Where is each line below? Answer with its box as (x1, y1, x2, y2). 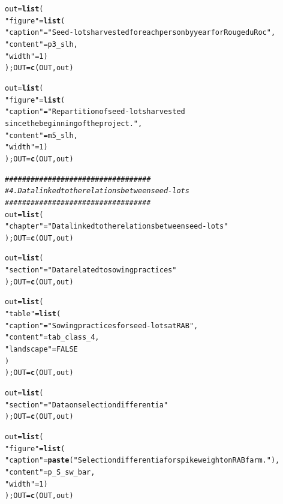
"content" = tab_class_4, (5, 333, 100, 342)
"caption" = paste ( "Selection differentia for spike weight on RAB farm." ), (5, 456, 280, 465)
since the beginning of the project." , (5, 119, 143, 128)
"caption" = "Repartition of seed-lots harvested (5, 107, 185, 116)
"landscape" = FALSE (5, 345, 78, 354)
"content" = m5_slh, (5, 131, 78, 140)
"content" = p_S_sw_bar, (5, 467, 95, 476)
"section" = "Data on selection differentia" (5, 400, 168, 409)
